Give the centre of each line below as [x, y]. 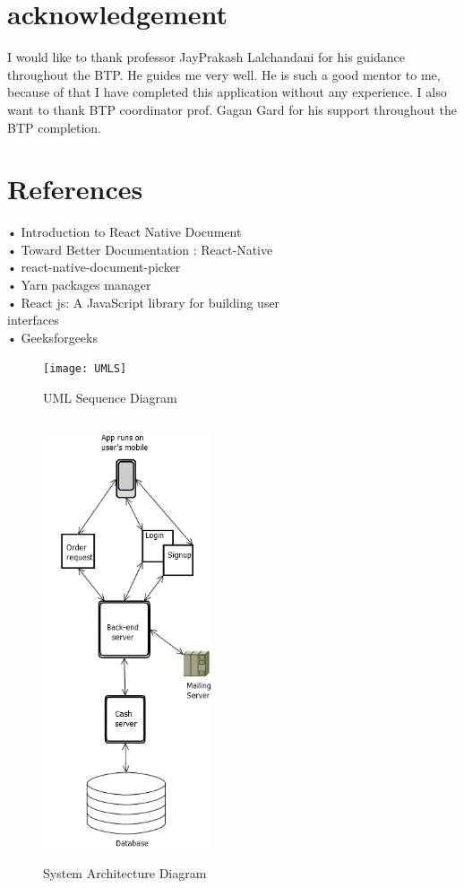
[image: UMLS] [85, 369]
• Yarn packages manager [79, 284]
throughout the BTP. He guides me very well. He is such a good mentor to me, [224, 74]
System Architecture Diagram [125, 872]
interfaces [33, 320]
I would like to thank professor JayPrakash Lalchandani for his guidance [206, 57]
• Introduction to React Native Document [125, 232]
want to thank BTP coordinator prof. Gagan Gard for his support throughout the [232, 109]
